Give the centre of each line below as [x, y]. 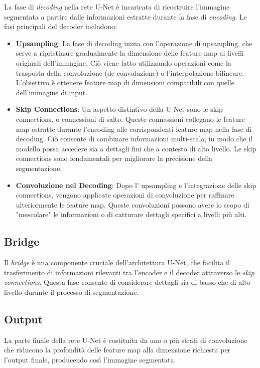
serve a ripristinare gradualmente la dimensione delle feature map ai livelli [130, 53]
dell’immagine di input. [52, 92]
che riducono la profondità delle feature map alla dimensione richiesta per [117, 350]
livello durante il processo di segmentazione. [72, 292]
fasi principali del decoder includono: [60, 26]
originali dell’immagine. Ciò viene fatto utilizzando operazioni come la [123, 62]
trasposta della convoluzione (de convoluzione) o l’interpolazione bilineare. [130, 72]
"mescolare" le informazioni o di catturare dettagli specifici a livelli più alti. [131, 214]
